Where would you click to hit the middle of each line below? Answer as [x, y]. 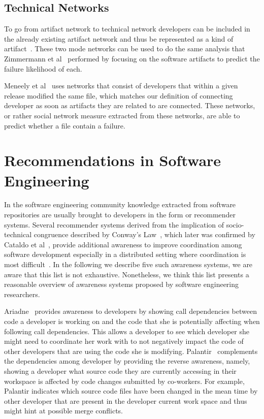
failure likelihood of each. [43, 68]
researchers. [22, 294]
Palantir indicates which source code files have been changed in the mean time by [131, 391]
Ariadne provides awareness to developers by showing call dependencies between [130, 311]
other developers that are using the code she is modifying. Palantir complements [131, 351]
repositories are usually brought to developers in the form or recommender [120, 215]
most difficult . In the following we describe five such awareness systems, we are [128, 264]
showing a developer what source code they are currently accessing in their [120, 370]
